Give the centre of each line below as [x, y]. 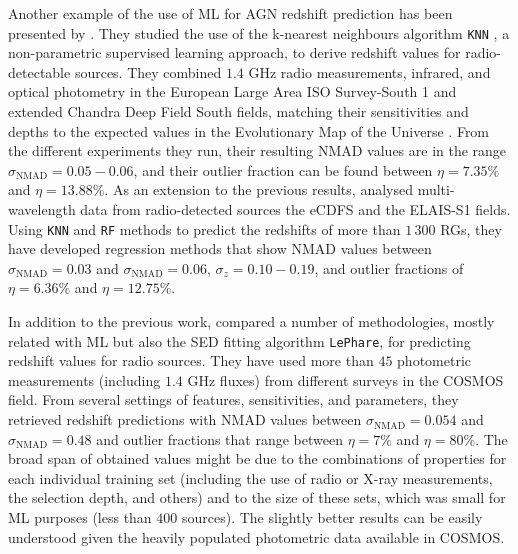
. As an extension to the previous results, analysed [258, 189]
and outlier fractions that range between [219, 438]
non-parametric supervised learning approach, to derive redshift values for [234, 52]
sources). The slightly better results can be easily [332, 517]
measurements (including [84, 379]
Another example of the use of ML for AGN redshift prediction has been [230, 13]
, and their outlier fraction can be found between [283, 169]
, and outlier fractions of [389, 267]
